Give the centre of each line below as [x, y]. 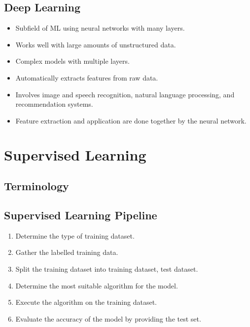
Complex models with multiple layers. [72, 61]
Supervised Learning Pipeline [81, 215]
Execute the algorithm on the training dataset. [86, 302]
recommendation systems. [54, 104]
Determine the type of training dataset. [75, 235]
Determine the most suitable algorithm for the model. [97, 285]
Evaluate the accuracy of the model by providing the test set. [108, 318]
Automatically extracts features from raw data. [87, 77]
